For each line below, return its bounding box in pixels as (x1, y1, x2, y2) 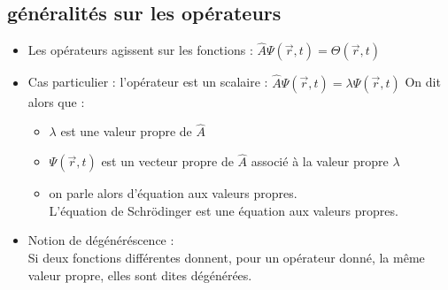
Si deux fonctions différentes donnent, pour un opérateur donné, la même (27, 248, 425, 267)
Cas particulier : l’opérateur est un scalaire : (27, 72, 268, 91)
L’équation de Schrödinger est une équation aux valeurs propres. (49, 201, 398, 219)
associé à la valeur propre (251, 152, 389, 171)
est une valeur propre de (60, 122, 192, 141)
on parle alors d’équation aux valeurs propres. (49, 184, 297, 202)
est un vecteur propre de (101, 152, 234, 171)
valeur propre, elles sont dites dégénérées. (27, 265, 252, 284)
